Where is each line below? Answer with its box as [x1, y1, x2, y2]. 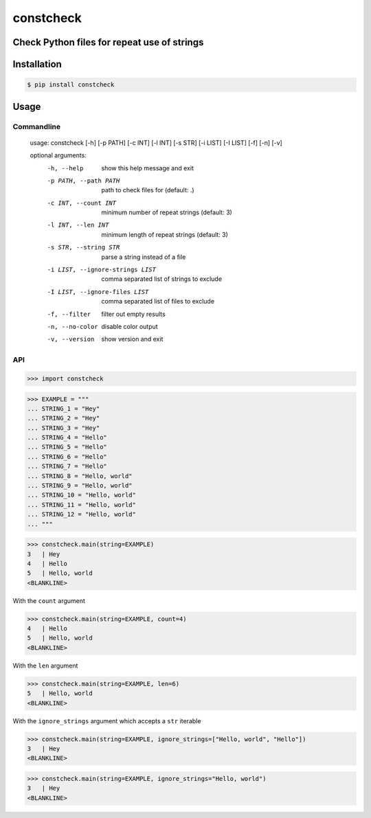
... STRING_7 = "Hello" [27, 462, 108, 470]
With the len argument [12, 661, 78, 670]
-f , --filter [47, 310, 91, 318]
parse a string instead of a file [101, 253, 186, 261]
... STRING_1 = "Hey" [27, 405, 100, 412]
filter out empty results [101, 310, 166, 318]
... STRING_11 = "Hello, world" [27, 501, 137, 508]
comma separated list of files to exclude [101, 297, 215, 306]
